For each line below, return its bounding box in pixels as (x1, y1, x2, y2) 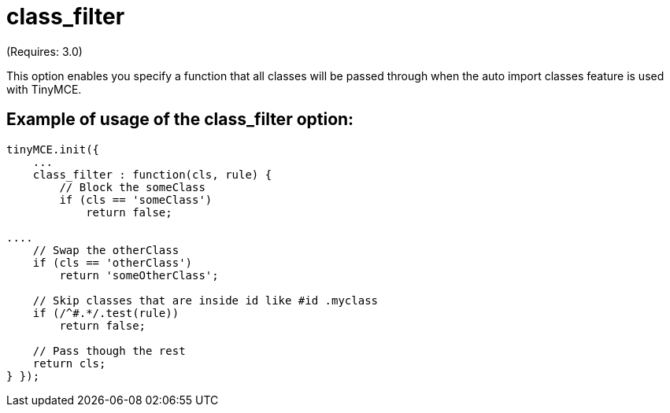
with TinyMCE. (6, 82, 82, 96)
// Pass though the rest (32, 344, 186, 357)
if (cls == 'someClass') (59, 193, 213, 206)
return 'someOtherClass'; (59, 268, 219, 282)
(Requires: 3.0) (6, 44, 83, 58)
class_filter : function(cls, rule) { (32, 168, 272, 181)
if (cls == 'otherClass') (32, 256, 193, 269)
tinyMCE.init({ (6, 142, 100, 156)
